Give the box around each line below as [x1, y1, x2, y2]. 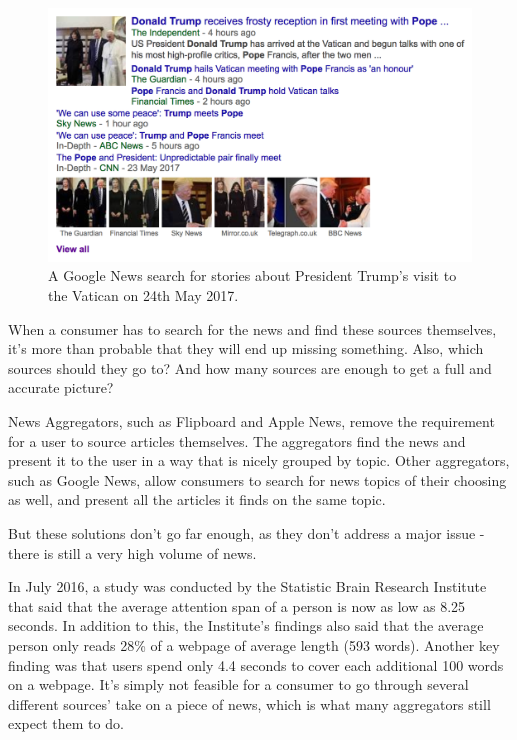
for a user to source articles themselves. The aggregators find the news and [8, 430, 466, 451]
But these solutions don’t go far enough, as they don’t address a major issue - [8, 522, 485, 543]
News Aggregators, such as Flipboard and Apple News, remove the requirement [8, 410, 495, 431]
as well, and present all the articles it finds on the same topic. [8, 489, 386, 510]
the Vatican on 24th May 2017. [48, 285, 239, 305]
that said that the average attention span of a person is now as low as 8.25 [8, 595, 466, 616]
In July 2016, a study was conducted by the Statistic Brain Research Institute [8, 576, 487, 597]
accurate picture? [8, 377, 114, 398]
